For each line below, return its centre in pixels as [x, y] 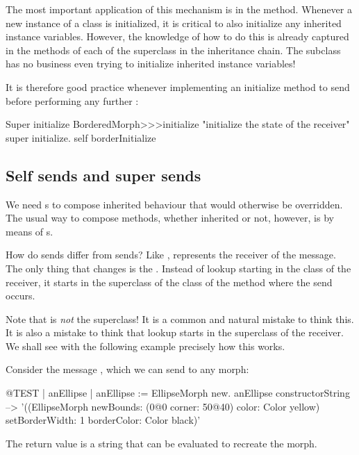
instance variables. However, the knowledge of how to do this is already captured [177, 36]
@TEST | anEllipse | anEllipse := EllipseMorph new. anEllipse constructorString [178, 393]
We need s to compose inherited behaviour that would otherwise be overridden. [174, 204]
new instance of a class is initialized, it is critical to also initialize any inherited [174, 23]
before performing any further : [72, 100]
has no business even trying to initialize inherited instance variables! [151, 64]
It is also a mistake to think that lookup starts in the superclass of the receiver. [175, 332]
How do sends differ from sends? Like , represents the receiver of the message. [171, 255]
